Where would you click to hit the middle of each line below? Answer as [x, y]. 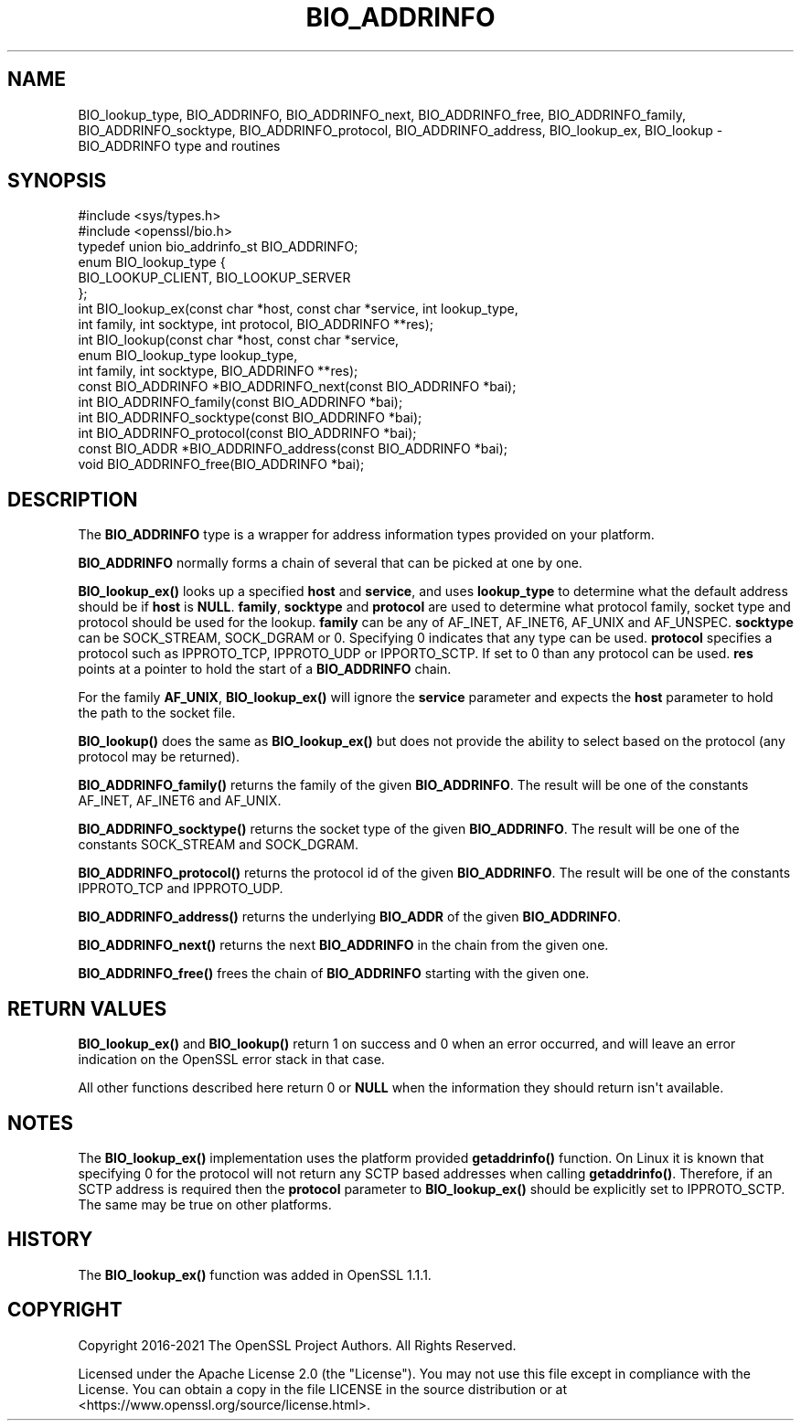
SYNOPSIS [57, 181]
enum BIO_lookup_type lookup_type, [188, 356]
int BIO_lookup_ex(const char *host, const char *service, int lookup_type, [298, 309]
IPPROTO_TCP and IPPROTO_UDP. [181, 889]
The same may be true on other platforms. [205, 1204]
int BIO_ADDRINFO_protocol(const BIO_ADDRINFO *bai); [247, 433]
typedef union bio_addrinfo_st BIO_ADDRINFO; [218, 247]
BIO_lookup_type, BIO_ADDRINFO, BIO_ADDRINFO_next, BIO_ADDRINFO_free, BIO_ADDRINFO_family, [382, 114]
